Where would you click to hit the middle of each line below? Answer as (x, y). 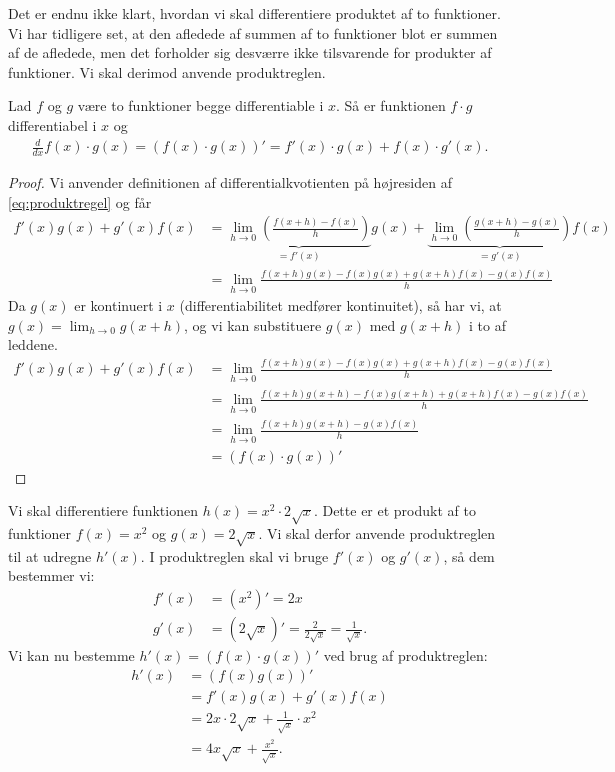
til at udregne (50, 555)
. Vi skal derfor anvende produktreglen (377, 533)
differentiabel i (52, 124)
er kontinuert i (118, 305)
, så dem (469, 555)
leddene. (33, 344)
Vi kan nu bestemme (71, 655)
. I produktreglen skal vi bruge (234, 555)
